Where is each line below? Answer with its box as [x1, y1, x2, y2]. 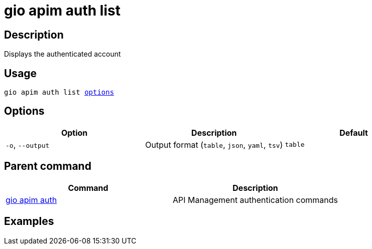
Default [339, 127, 368, 138]
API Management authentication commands [173, 194, 338, 205]
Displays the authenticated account [4, 50, 121, 59]
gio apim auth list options [4, 88, 114, 97]
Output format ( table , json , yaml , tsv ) [145, 139, 283, 150]
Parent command [4, 160, 91, 173]
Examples [4, 215, 54, 228]
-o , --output [6, 139, 50, 150]
